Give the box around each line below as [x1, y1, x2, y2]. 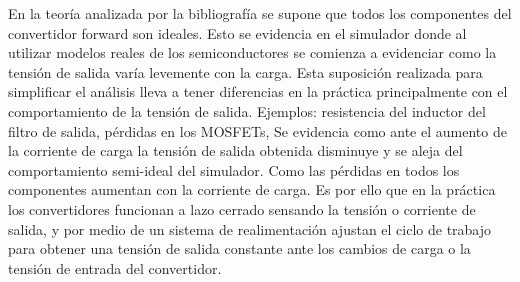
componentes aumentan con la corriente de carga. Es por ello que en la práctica [8, 179, 496, 200]
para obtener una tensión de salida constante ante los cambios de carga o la [8, 238, 471, 259]
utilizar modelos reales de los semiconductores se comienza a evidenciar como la [8, 42, 497, 63]
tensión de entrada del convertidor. [8, 257, 222, 278]
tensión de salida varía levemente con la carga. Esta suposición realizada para [8, 61, 483, 82]
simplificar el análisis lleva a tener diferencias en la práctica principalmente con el [8, 81, 508, 102]
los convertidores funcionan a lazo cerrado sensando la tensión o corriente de [8, 198, 476, 219]
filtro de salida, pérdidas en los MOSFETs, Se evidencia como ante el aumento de [8, 120, 507, 141]
